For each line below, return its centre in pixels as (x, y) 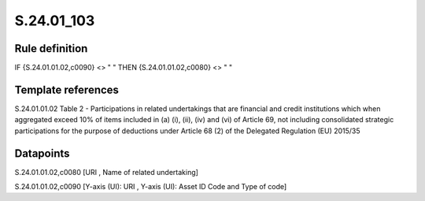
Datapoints (42, 153)
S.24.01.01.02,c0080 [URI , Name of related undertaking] (106, 172)
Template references (67, 89)
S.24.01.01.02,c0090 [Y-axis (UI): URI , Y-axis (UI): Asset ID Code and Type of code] (151, 187)
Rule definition (51, 48)
